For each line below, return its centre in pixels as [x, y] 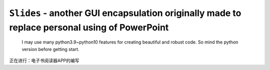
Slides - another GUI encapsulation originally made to [125, 13]
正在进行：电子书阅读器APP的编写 [44, 60]
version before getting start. [50, 49]
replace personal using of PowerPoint [89, 27]
